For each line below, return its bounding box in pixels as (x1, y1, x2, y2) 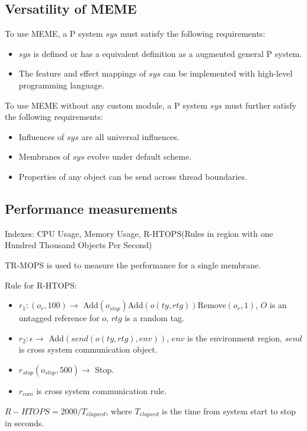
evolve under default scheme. (87, 150, 192, 163)
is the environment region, (187, 331, 282, 344)
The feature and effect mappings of (18, 67, 146, 80)
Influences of (18, 130, 65, 142)
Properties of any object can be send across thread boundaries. (18, 170, 247, 182)
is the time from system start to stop (162, 404, 296, 417)
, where (105, 404, 132, 417)
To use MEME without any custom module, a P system (5, 99, 207, 111)
